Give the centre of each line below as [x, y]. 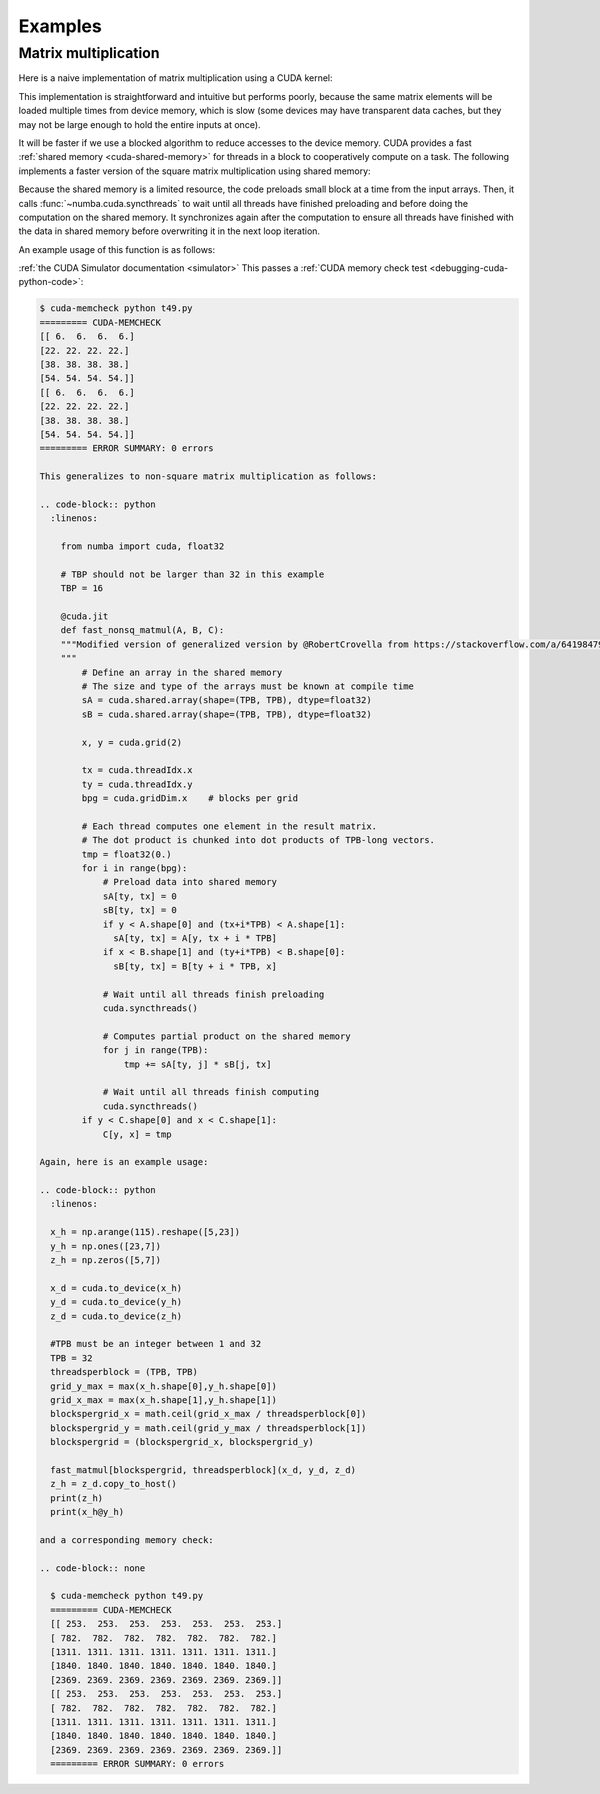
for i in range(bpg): [134, 868]
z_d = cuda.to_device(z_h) [116, 1316]
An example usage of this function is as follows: [117, 249]
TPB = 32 [71, 1358]
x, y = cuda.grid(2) [132, 742]
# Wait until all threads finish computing [211, 1092]
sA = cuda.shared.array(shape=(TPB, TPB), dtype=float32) [226, 700]
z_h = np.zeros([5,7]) [106, 1260]
